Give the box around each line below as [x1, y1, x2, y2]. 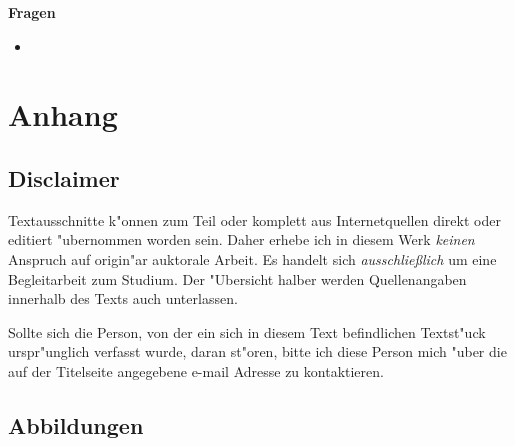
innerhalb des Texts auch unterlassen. [8, 288, 238, 309]
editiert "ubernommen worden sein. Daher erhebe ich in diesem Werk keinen [8, 229, 475, 250]
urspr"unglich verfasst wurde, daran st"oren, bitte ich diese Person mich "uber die [8, 341, 507, 362]
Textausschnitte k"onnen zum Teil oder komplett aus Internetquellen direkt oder [8, 209, 501, 230]
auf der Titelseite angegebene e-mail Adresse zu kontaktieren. [8, 360, 384, 381]
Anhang [8, 94, 118, 135]
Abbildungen [8, 409, 144, 440]
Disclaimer [8, 162, 120, 193]
